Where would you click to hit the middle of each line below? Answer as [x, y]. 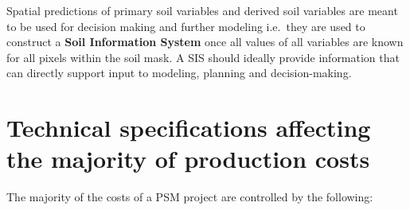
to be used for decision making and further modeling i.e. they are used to [186, 26]
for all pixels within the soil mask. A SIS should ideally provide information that [203, 57]
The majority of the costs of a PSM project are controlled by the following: [190, 197]
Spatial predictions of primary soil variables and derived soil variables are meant [202, 10]
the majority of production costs [188, 159]
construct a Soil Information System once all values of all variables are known [205, 42]
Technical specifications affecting [189, 128]
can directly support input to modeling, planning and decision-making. [179, 73]
